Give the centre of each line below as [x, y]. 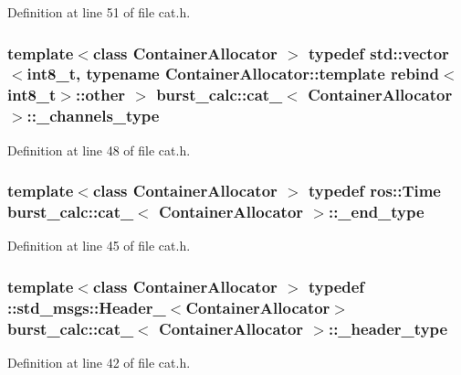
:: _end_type [376, 212]
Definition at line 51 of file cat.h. [99, 12]
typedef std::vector [378, 53]
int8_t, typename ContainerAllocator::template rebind [233, 74]
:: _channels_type [93, 116]
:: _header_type [388, 328]
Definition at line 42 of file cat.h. [99, 362]
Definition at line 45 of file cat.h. [99, 246]
